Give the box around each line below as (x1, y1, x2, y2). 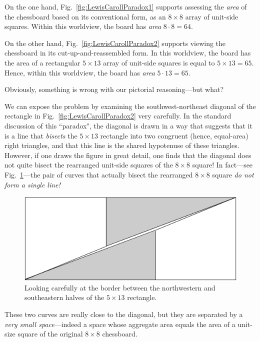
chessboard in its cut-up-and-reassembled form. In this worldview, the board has (4, 47, 251, 58)
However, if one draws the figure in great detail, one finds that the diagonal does (4, 149, 251, 160)
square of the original (17, 328, 83, 339)
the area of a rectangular (4, 57, 80, 67)
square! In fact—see (192, 159, 253, 170)
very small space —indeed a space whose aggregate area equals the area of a (4, 318, 235, 329)
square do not (212, 169, 254, 179)
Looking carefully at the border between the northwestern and (24, 282, 215, 292)
